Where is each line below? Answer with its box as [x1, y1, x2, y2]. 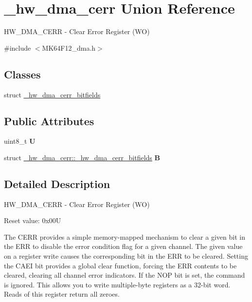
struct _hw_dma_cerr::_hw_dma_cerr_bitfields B [4, 152, 160, 162]
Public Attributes [4, 113, 94, 128]
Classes [4, 66, 41, 81]
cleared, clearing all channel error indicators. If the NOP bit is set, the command [4, 270, 245, 280]
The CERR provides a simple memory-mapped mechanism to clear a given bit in [4, 231, 245, 242]
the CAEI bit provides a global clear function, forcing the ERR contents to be [4, 260, 237, 270]
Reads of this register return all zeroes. [4, 289, 120, 299]
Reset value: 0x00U [4, 215, 61, 226]
